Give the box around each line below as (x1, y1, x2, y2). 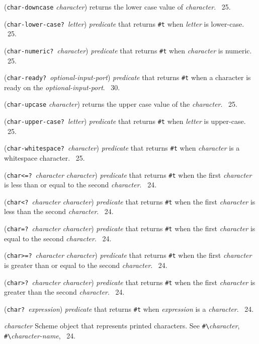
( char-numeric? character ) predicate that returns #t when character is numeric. (4, 45, 252, 55)
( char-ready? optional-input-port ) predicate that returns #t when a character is (4, 72, 251, 83)
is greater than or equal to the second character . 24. (4, 259, 167, 270)
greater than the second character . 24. (4, 287, 125, 297)
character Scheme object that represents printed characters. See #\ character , (4, 320, 240, 331)
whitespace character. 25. (4, 152, 85, 163)
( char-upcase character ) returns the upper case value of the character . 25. (4, 99, 237, 109)
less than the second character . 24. (4, 206, 114, 217)
